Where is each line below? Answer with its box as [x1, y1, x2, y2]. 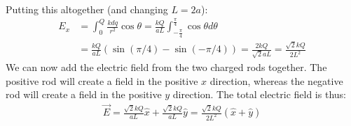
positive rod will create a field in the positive [6, 73, 198, 88]
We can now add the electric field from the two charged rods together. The [6, 60, 327, 74]
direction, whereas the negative [209, 73, 343, 88]
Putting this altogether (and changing [6, 1, 168, 16]
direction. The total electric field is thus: [172, 87, 346, 102]
